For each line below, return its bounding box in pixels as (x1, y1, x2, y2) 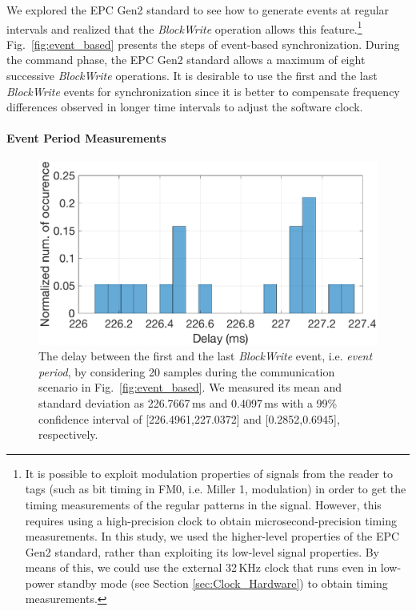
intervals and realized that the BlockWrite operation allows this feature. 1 (6, 18, 362, 37)
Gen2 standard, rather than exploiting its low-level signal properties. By (25, 543, 380, 560)
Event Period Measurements (6, 130, 166, 147)
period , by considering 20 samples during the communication (38, 363, 335, 380)
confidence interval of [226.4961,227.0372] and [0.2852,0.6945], (38, 410, 340, 427)
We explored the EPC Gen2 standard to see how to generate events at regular (6, 2, 390, 18)
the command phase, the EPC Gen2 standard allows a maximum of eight (6, 51, 366, 68)
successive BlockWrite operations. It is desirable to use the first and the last (6, 67, 378, 84)
